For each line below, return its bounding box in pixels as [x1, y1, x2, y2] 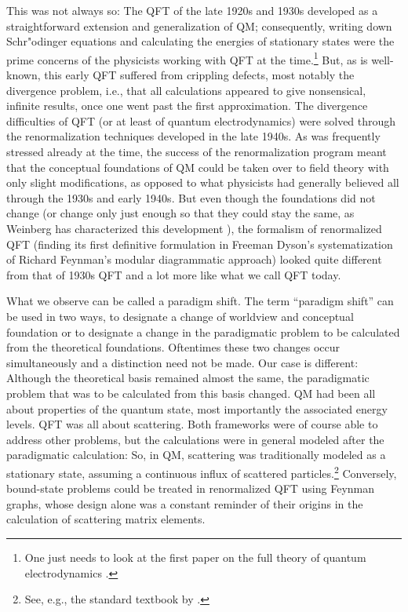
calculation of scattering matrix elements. [6, 511, 206, 527]
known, [6, 67, 41, 83]
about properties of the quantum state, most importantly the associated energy [6, 400, 388, 417]
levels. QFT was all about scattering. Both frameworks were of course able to [6, 416, 378, 432]
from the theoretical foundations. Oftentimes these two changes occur [6, 339, 341, 355]
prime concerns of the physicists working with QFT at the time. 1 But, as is [6, 49, 368, 67]
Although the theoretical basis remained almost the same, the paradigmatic [6, 370, 370, 386]
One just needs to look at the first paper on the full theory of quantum [24, 548, 366, 565]
